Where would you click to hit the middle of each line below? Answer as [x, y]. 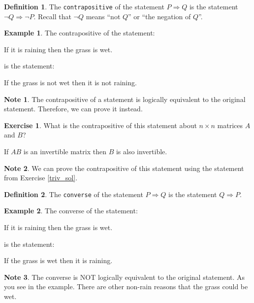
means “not [103, 16]
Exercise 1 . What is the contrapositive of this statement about [100, 125]
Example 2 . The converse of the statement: [71, 211]
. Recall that [52, 16]
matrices [230, 125]
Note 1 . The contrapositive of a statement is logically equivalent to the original [125, 99]
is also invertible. [142, 151]
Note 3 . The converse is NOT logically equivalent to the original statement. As [125, 277]
